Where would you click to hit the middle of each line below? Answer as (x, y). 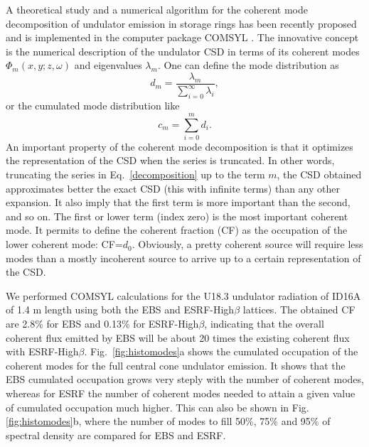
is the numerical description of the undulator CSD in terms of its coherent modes (183, 51)
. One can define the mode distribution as (248, 65)
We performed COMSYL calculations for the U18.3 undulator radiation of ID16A (183, 295)
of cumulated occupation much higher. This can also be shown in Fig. (157, 407)
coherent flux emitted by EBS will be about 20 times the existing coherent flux (178, 337)
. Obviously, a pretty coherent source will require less (247, 244)
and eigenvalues (108, 65)
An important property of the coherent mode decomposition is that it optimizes (180, 146)
